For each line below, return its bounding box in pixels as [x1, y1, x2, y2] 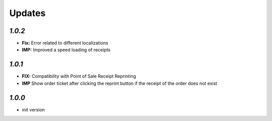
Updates [9, 8, 46, 19]
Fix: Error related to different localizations [22, 40, 108, 46]
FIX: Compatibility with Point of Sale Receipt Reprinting [22, 73, 136, 79]
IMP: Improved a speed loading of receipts [22, 47, 111, 53]
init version [22, 106, 45, 112]
